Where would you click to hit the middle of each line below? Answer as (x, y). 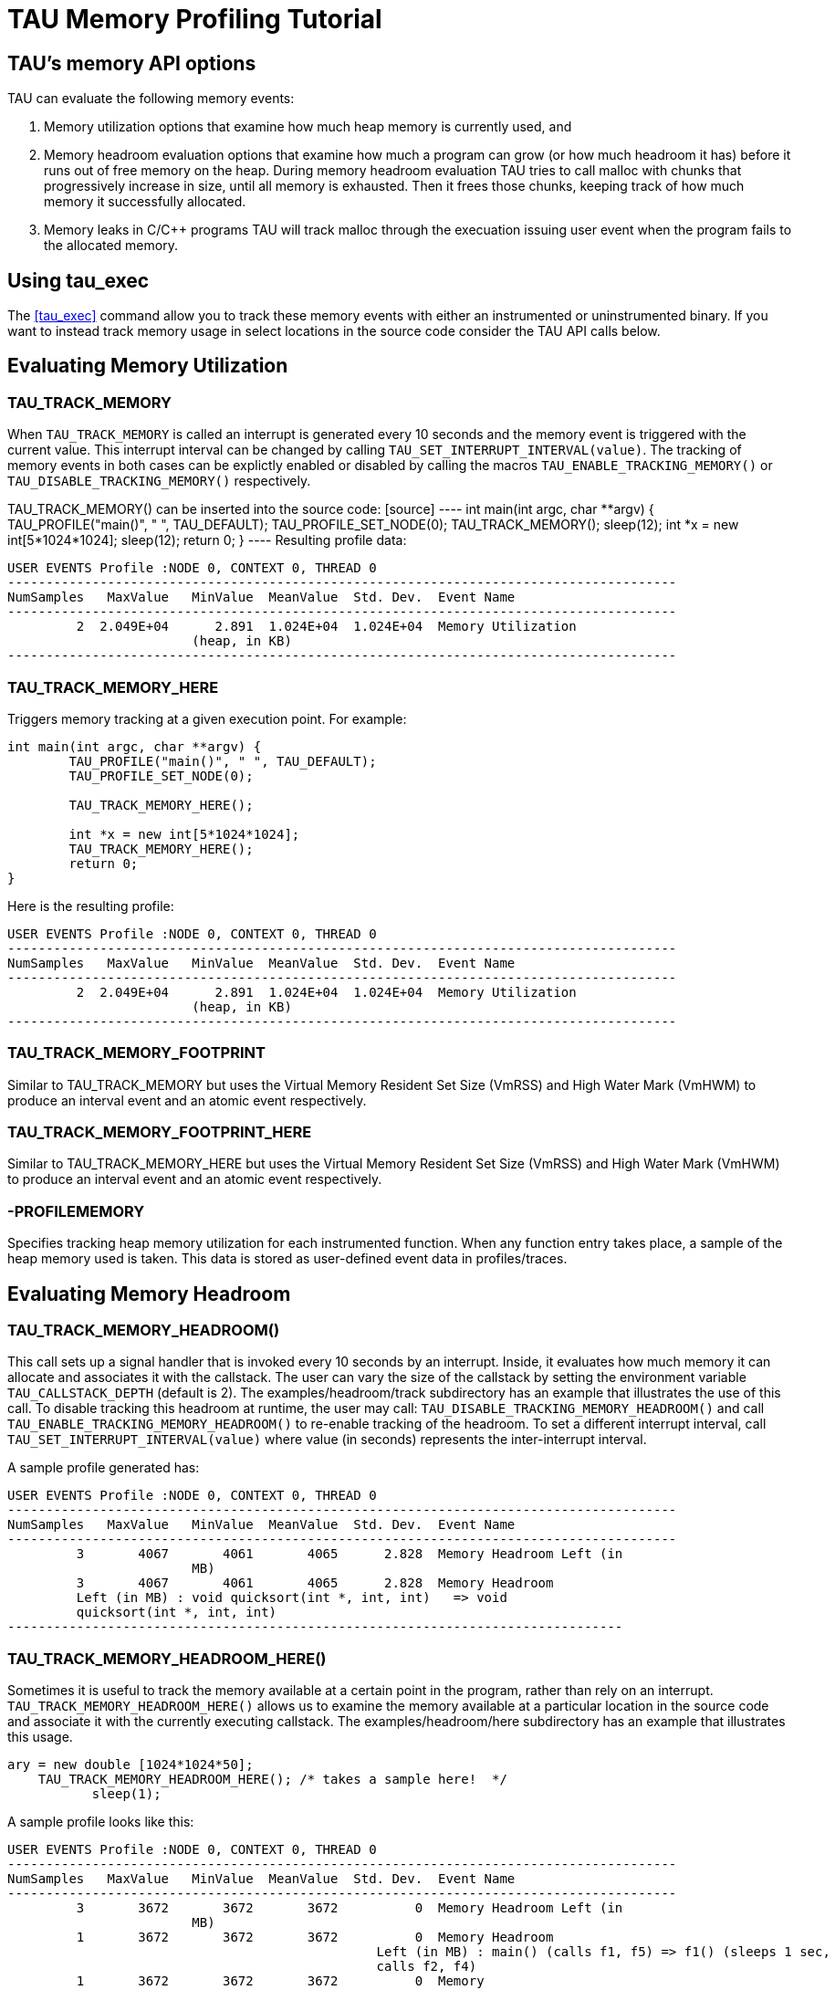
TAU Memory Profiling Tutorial (195, 19)
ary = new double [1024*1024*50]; (130, 1765)
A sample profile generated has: (104, 1468)
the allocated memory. (111, 246)
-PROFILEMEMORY (76, 1211)
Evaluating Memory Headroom (149, 1293)
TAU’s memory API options (132, 63)
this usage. (40, 1737)
